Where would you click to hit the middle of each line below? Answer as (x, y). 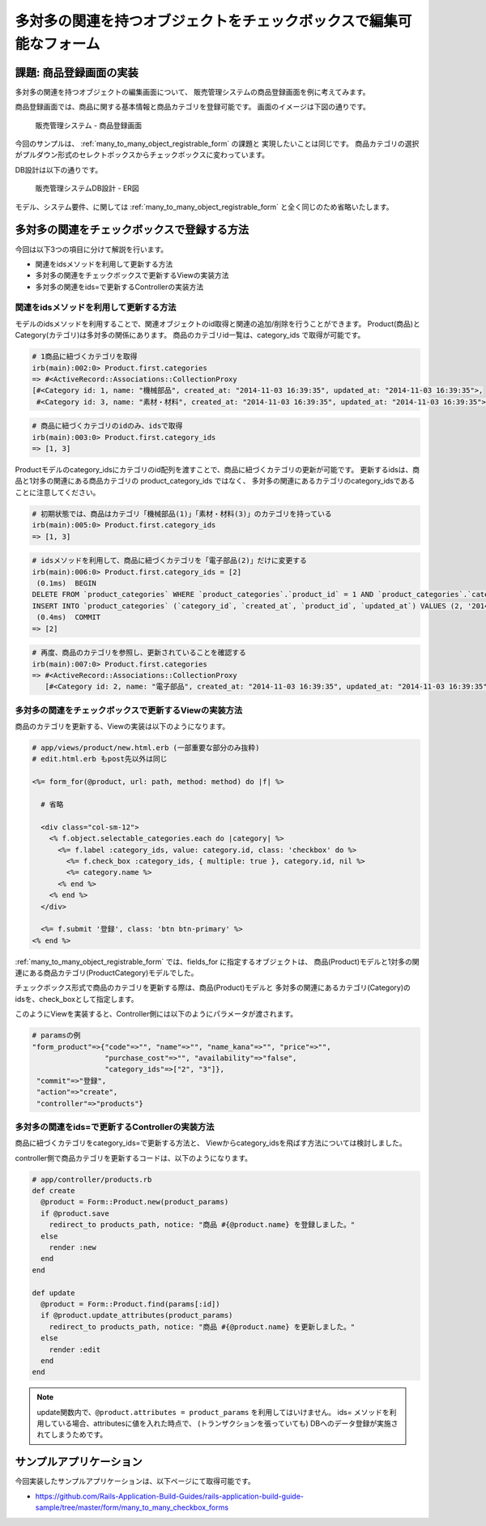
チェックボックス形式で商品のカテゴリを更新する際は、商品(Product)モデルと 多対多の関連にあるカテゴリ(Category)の (213, 987)
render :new (73, 1247)
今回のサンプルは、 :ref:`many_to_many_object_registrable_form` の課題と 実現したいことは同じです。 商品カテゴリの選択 (217, 144)
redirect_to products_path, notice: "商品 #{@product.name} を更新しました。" (202, 1327)
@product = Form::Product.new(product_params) (135, 1202)
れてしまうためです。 (72, 1434)
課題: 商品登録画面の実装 (77, 72)
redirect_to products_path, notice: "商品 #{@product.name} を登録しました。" (202, 1225)
